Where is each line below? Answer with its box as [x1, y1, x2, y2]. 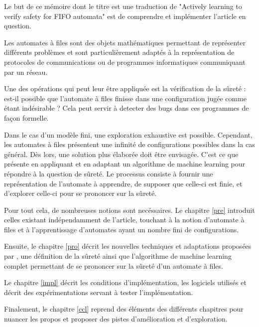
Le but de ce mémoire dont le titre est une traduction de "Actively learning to [4, 1, 242, 11]
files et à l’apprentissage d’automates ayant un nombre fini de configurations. [4, 224, 239, 234]
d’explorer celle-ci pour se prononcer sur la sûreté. [4, 188, 157, 198]
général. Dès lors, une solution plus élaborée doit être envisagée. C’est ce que [4, 149, 239, 159]
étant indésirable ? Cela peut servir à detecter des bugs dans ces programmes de [4, 103, 249, 113]
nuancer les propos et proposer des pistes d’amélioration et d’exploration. [4, 314, 228, 324]
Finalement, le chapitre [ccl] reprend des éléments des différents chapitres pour [4, 304, 244, 314]
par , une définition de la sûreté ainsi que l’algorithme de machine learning [4, 251, 232, 261]
